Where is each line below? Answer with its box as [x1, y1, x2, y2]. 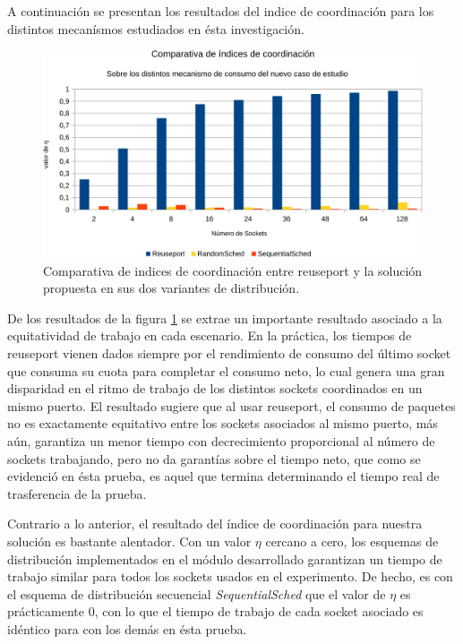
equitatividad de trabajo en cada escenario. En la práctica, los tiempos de [7, 326, 412, 345]
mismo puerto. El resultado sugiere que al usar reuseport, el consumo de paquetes [7, 396, 456, 415]
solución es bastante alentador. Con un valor [7, 531, 252, 550]
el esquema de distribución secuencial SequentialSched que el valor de [7, 584, 386, 603]
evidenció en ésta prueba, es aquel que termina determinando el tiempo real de [7, 467, 440, 485]
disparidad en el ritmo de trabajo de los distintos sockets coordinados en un [7, 379, 423, 398]
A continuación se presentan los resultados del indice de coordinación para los [7, 2, 434, 20]
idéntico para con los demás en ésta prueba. [7, 619, 247, 638]
